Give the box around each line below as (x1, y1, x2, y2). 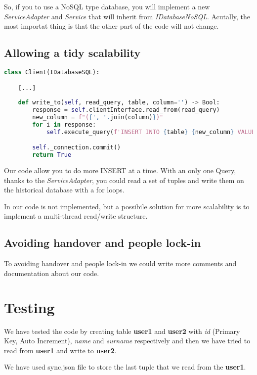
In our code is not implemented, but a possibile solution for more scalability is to (4, 201, 250, 211)
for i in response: (32, 121, 96, 128)
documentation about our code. (4, 268, 99, 278)
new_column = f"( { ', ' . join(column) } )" (32, 114, 164, 121)
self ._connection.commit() (32, 144, 121, 151)
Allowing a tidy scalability (4, 45, 141, 60)
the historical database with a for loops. (4, 185, 125, 195)
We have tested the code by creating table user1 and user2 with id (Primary (4, 326, 240, 336)
